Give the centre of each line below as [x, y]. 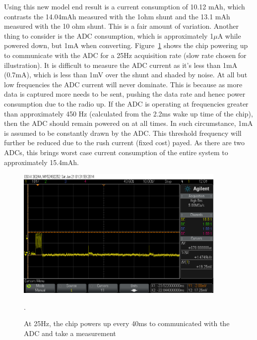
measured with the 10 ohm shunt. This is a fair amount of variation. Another [121, 26]
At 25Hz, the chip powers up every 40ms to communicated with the [127, 323]
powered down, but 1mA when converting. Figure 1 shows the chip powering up [126, 45]
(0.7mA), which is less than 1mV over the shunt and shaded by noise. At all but [126, 75]
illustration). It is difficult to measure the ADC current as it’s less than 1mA [121, 65]
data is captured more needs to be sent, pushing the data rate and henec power [125, 94]
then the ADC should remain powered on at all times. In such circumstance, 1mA [128, 123]
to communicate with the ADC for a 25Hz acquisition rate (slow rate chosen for [125, 55]
